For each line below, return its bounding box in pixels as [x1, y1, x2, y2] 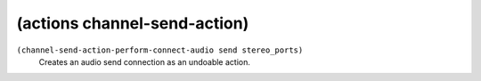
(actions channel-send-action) [16, 13, 249, 33]
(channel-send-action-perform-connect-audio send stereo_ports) [16, 45, 304, 55]
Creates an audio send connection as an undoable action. [38, 56, 251, 67]
